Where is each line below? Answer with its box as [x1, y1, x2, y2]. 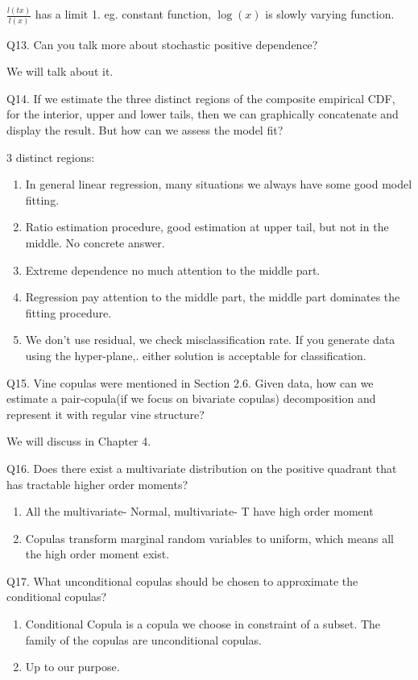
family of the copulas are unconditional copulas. [25, 631, 262, 648]
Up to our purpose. [25, 658, 120, 675]
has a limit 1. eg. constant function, [35, 6, 211, 23]
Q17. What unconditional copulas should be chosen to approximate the [6, 572, 358, 589]
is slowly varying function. [265, 6, 395, 23]
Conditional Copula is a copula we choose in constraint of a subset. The [25, 616, 381, 632]
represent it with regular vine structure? [6, 405, 205, 422]
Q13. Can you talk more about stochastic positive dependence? [6, 35, 318, 52]
